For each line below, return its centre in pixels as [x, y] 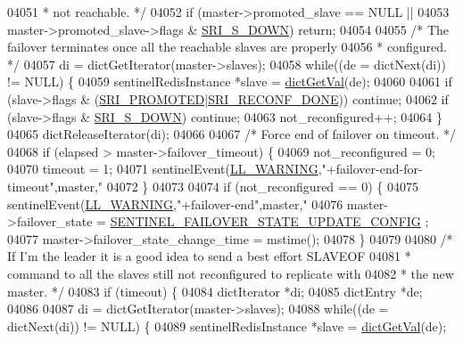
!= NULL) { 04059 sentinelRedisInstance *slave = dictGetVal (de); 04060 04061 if [230, 81]
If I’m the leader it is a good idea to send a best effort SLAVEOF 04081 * [209, 256]
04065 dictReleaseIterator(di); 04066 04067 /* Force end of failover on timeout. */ [232, 134]
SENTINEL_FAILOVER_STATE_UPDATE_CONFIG [265, 221]
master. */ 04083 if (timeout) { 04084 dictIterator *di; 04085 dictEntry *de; [215, 291]
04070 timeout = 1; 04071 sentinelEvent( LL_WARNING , [165, 169]
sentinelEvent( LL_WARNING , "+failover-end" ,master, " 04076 [175, 204]
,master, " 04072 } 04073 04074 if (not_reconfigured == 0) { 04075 [236, 186]
